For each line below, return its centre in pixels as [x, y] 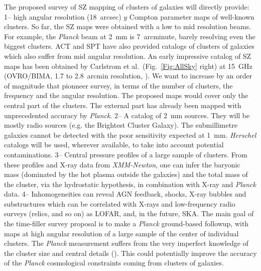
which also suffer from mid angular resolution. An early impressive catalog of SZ [128, 56]
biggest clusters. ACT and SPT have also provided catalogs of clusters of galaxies [129, 46]
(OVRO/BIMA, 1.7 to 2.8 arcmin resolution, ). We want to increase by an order [128, 76]
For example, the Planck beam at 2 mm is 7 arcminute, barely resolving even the [130, 36]
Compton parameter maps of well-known [192, 16]
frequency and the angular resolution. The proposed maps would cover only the [126, 95]
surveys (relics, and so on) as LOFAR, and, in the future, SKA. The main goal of [129, 213]
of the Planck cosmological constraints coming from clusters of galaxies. [114, 263]
